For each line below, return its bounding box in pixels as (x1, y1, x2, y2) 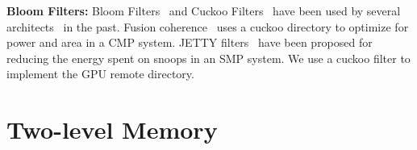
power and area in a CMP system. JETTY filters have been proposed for (6, 34, 373, 51)
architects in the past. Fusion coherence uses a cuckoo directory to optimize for (6, 18, 409, 35)
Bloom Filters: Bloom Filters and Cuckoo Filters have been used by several (6, 2, 401, 19)
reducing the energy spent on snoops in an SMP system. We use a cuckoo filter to (6, 49, 411, 66)
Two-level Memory (6, 113, 218, 146)
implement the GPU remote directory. (6, 65, 194, 82)
